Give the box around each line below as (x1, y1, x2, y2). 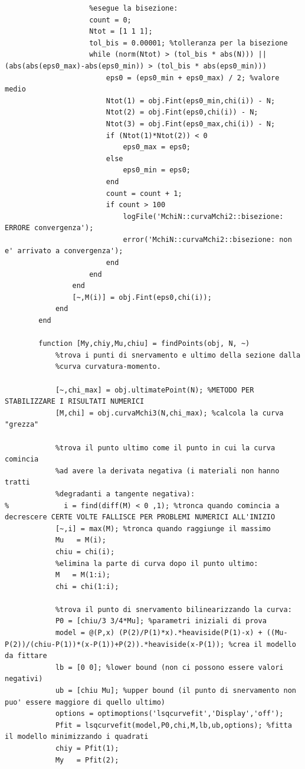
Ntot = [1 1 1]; (89, 27, 153, 36)
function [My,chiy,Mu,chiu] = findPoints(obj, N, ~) (38, 339, 250, 348)
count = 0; (89, 15, 132, 24)
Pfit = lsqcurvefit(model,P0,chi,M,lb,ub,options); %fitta (55, 721, 292, 729)
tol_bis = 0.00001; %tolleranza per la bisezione (89, 38, 288, 47)
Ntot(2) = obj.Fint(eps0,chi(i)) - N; (106, 108, 258, 117)
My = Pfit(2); (55, 755, 119, 764)
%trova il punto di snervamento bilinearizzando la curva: (55, 605, 292, 614)
